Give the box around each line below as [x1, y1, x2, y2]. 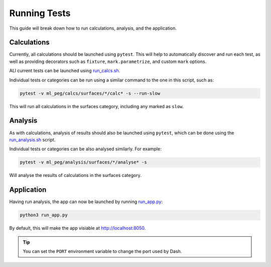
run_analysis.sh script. [9, 136, 56, 143]
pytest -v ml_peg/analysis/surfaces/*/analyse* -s [20, 159, 148, 165]
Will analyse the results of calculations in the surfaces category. [9, 172, 142, 179]
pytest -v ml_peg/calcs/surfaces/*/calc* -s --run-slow [20, 91, 161, 96]
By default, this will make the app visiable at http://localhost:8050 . [9, 225, 146, 231]
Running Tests [9, 8, 71, 19]
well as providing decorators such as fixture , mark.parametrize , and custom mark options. [9, 58, 207, 64]
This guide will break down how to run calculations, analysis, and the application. [9, 25, 177, 31]
